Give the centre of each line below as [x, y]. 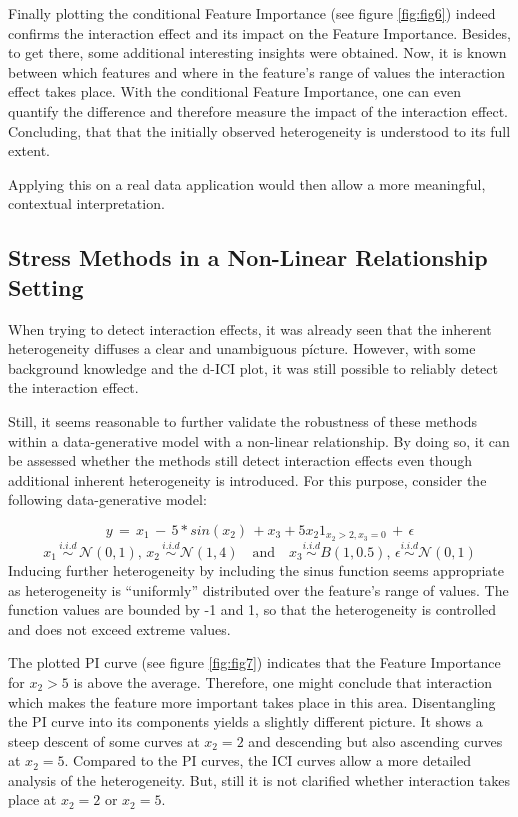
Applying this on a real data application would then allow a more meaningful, [247, 183]
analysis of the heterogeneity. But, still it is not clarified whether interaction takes [259, 779]
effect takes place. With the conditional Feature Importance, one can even [234, 91]
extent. [29, 150]
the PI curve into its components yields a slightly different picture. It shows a [245, 721]
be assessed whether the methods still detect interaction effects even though [240, 460]
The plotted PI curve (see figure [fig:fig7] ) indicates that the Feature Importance [254, 662]
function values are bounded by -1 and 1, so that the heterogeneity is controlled [252, 609]
